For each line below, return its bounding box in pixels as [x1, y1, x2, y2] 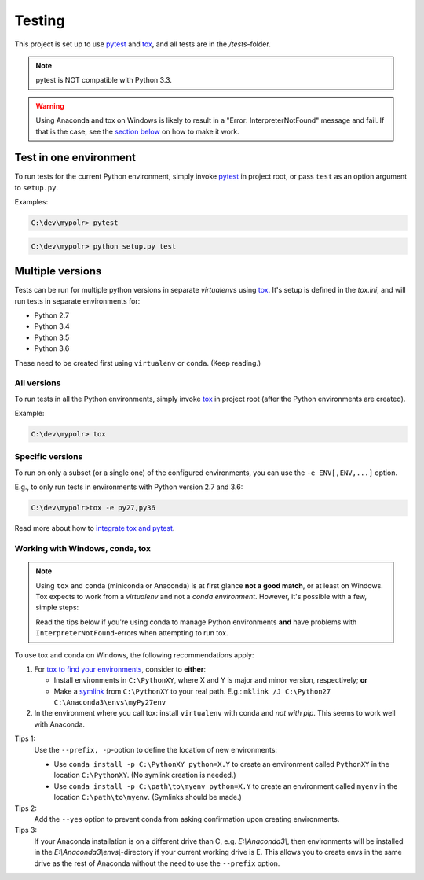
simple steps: [35, 602, 79, 613]
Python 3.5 [34, 333, 70, 342]
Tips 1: [14, 734, 36, 743]
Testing [14, 12, 65, 29]
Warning [35, 101, 64, 110]
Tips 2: [14, 803, 37, 813]
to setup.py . [14, 182, 59, 192]
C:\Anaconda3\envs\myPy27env [53, 698, 166, 707]
